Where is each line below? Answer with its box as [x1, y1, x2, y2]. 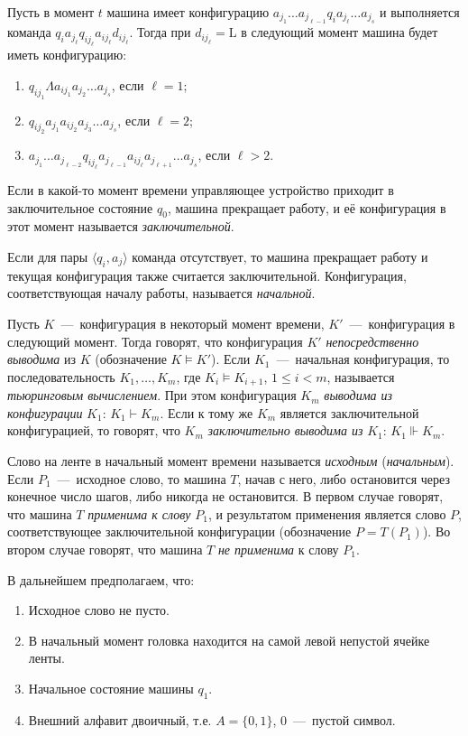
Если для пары [7, 247, 88, 266]
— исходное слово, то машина [57, 469, 226, 488]
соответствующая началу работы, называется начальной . [7, 284, 316, 303]
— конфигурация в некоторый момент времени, [60, 313, 325, 332]
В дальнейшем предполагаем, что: [7, 570, 195, 589]
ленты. [28, 648, 65, 667]
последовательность [7, 367, 115, 386]
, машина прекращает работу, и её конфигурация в [167, 198, 446, 217]
